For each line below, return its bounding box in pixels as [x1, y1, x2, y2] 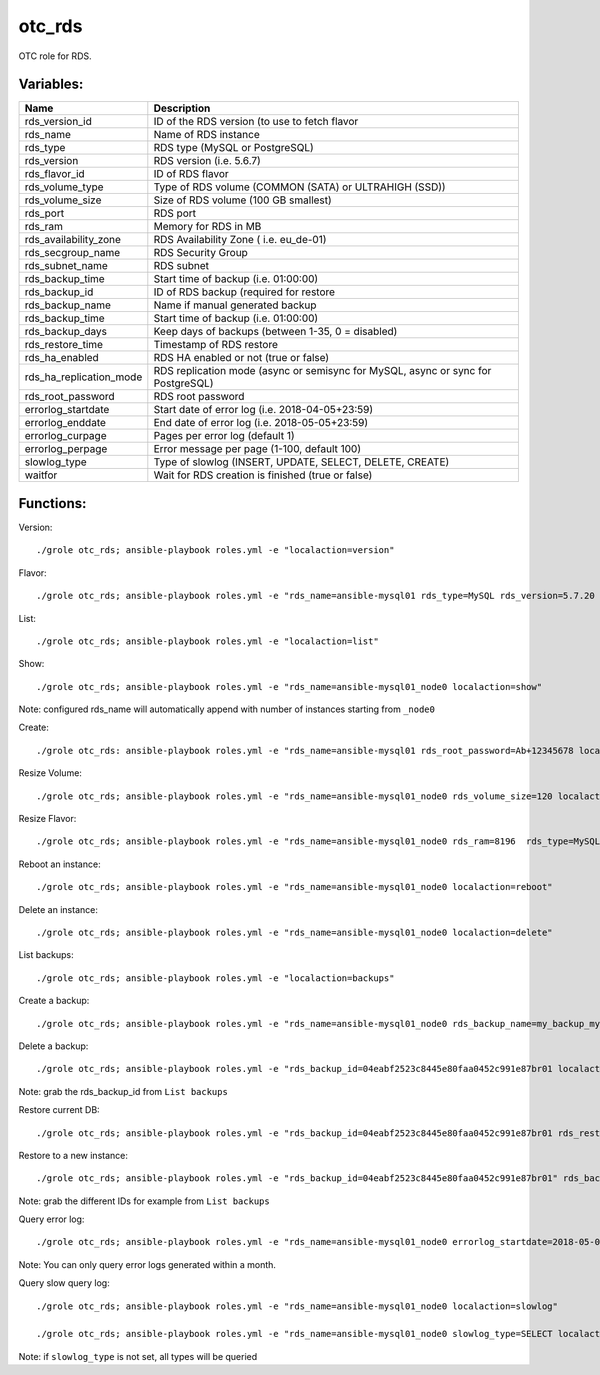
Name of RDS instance [153, 128, 260, 142]
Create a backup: [18, 995, 90, 1007]
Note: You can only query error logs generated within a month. [18, 1258, 277, 1270]
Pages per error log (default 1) [153, 429, 295, 443]
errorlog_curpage [24, 429, 107, 443]
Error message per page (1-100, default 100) [153, 442, 362, 456]
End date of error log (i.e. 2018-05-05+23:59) [153, 416, 369, 430]
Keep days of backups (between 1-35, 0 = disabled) [153, 325, 398, 339]
